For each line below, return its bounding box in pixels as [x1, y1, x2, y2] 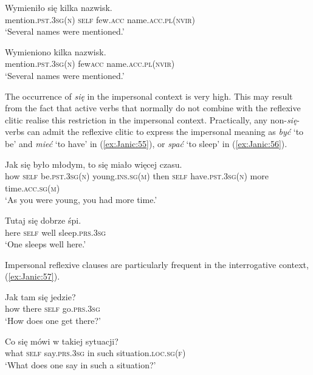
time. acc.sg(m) [5, 181, 60, 194]
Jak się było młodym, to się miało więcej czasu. [5, 157, 182, 170]
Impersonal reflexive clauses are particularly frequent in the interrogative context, [5, 258, 309, 270]
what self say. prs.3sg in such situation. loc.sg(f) [5, 346, 186, 359]
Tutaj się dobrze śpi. [5, 213, 81, 226]
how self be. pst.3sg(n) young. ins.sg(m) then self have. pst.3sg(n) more [5, 170, 269, 182]
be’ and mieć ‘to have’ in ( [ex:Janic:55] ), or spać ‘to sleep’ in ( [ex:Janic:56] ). [5, 137, 287, 150]
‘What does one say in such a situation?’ [5, 358, 156, 371]
